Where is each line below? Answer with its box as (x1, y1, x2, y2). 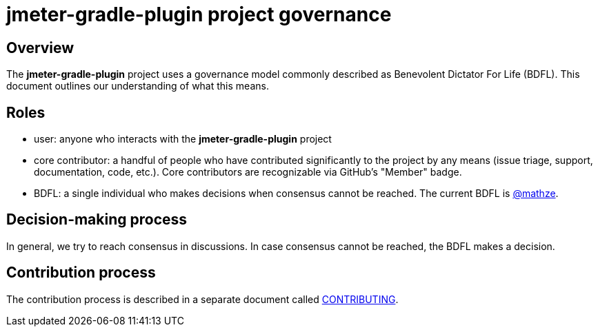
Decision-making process (6, 211, 188, 229)
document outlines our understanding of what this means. (6, 80, 269, 92)
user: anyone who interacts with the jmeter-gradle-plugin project (34, 133, 332, 145)
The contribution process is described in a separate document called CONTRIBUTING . (6, 293, 399, 305)
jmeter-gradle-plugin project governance (6, 3, 392, 26)
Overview (6, 39, 74, 56)
